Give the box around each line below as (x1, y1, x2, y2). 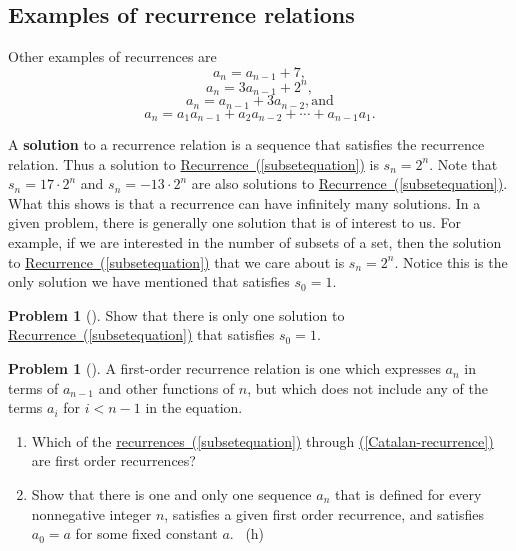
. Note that (429, 153, 498, 174)
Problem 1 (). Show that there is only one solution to (8, 304, 345, 325)
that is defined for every (334, 484, 482, 505)
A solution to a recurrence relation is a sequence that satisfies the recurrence (8, 134, 485, 155)
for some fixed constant (75, 523, 218, 544)
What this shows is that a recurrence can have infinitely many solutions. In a (8, 192, 481, 213)
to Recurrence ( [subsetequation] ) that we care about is (8, 251, 345, 272)
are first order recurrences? (31, 450, 196, 471)
